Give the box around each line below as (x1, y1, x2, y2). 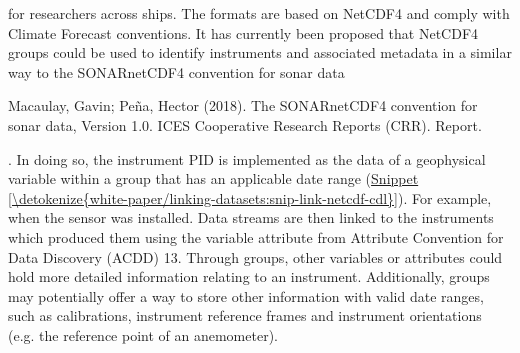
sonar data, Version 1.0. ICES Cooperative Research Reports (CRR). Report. (8, 114, 482, 135)
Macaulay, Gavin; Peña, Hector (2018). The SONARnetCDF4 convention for (8, 95, 478, 116)
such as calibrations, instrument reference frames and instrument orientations (8, 305, 482, 326)
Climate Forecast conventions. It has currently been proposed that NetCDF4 (8, 22, 479, 43)
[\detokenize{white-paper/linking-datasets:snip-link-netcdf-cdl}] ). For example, (8, 187, 492, 208)
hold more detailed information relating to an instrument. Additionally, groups (8, 266, 490, 287)
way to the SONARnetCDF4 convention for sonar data (8, 61, 345, 82)
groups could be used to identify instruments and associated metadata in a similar (8, 42, 512, 63)
